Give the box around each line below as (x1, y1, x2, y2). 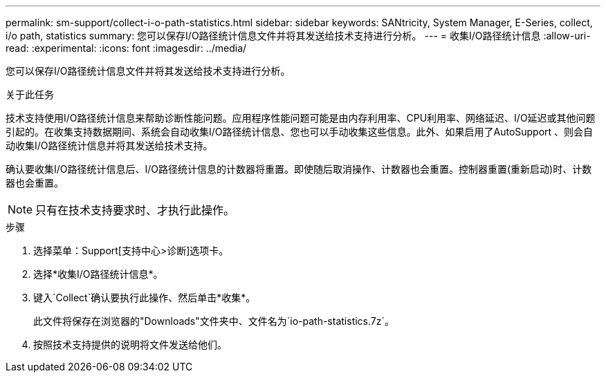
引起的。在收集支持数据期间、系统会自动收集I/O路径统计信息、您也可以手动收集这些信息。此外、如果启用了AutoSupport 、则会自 (6, 126, 594, 138)
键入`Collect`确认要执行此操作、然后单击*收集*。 (33, 292, 256, 303)
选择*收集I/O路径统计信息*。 (33, 268, 163, 280)
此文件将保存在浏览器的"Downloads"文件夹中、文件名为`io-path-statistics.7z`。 (33, 315, 394, 327)
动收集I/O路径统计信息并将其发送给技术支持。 (6, 140, 213, 151)
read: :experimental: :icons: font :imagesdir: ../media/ (6, 42, 247, 54)
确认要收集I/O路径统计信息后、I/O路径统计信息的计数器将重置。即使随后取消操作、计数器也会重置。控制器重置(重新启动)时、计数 (6, 163, 592, 175)
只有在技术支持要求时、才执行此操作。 (35, 203, 235, 217)
